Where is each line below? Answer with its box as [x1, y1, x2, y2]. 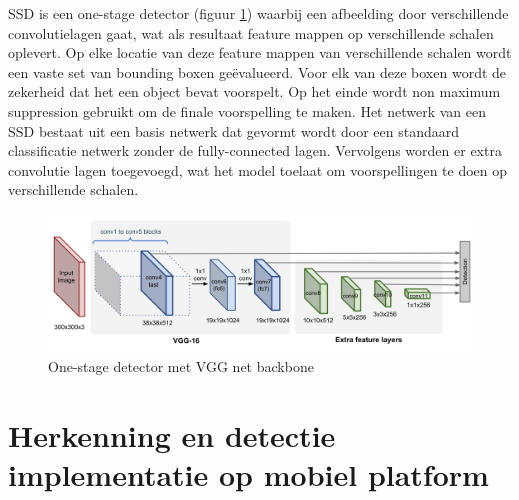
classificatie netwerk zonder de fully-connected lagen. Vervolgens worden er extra [8, 140, 502, 161]
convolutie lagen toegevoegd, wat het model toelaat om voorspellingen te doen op [8, 159, 508, 180]
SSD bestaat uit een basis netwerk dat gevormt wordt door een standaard [8, 120, 460, 141]
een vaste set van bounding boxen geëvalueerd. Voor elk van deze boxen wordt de [8, 61, 507, 82]
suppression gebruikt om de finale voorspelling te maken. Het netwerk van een [8, 100, 487, 121]
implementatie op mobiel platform [8, 453, 489, 494]
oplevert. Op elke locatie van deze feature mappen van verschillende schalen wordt [8, 42, 512, 63]
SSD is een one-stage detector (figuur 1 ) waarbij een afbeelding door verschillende [8, 3, 509, 23]
